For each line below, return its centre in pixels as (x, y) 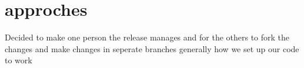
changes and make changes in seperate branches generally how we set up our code (152, 48)
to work (19, 60)
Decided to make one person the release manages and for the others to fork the (147, 37)
